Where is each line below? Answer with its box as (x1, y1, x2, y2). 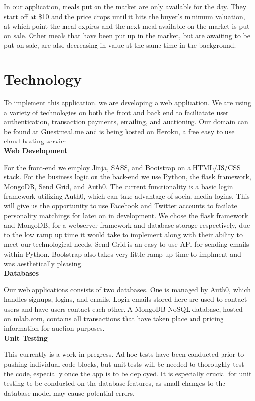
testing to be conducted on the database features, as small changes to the (4, 378, 225, 388)
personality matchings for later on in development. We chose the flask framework (4, 210, 248, 220)
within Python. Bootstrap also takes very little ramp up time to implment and (4, 249, 241, 258)
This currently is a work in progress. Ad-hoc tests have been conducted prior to (4, 349, 244, 359)
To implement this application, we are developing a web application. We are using (4, 97, 251, 108)
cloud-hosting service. (4, 136, 69, 146)
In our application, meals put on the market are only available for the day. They (4, 1, 247, 11)
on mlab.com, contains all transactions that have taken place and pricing (4, 313, 223, 323)
